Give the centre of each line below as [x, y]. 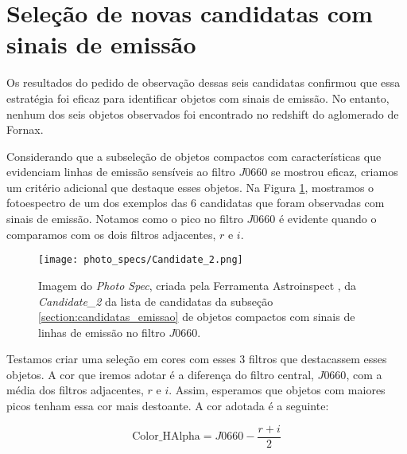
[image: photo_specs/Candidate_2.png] [141, 260]
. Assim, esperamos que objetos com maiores [277, 390]
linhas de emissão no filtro [102, 332]
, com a [364, 374]
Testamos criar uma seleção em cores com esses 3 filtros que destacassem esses [197, 359]
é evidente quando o [328, 219]
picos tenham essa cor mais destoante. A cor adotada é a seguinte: [168, 406]
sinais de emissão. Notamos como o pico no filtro [125, 219]
